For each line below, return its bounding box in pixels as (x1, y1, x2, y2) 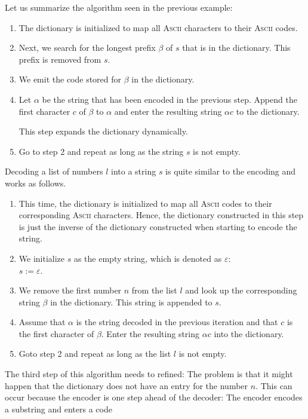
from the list (131, 284, 177, 296)
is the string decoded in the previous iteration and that (76, 316, 278, 328)
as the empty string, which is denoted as (73, 252, 222, 264)
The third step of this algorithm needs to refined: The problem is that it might (5, 368, 293, 380)
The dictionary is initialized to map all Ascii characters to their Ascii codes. (19, 21, 298, 33)
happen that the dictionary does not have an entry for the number (5, 379, 248, 392)
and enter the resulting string (114, 105, 222, 117)
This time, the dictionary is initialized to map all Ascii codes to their (19, 197, 272, 209)
